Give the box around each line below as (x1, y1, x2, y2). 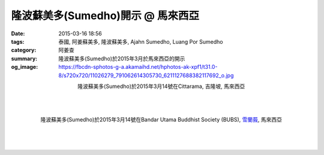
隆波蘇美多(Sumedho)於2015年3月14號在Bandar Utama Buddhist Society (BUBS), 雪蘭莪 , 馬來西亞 (40, 116, 282, 123)
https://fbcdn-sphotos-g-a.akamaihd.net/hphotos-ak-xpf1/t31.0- (58, 63, 218, 71)
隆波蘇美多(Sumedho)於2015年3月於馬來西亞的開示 (58, 54, 185, 62)
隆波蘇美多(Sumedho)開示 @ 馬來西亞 (11, 9, 200, 22)
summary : (11, 54, 38, 62)
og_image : (11, 63, 38, 71)
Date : (11, 30, 25, 37)
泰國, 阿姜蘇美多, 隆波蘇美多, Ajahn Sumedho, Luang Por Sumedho (58, 38, 223, 45)
